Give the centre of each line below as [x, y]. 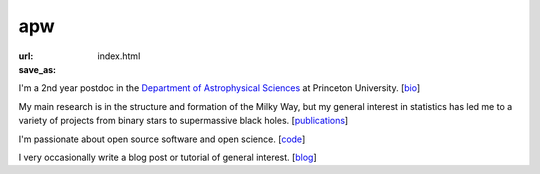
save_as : [37, 69]
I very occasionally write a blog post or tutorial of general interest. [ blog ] [167, 157]
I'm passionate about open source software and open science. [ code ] [162, 139]
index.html [119, 56]
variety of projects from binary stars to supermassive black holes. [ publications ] [183, 121]
